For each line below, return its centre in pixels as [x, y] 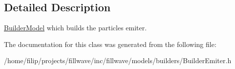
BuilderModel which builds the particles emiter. [75, 28]
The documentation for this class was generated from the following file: [110, 44]
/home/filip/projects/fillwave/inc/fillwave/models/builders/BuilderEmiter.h [118, 60]
